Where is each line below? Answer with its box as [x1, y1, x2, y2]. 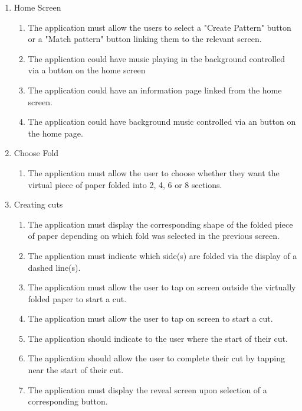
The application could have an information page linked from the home [28, 83, 282, 96]
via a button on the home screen [28, 64, 146, 76]
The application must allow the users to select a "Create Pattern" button [28, 21, 291, 33]
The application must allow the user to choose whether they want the [28, 166, 280, 179]
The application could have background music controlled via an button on [28, 115, 296, 128]
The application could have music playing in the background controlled [28, 52, 285, 64]
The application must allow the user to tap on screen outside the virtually [28, 281, 296, 293]
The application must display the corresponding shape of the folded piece [28, 218, 293, 230]
